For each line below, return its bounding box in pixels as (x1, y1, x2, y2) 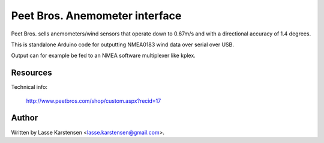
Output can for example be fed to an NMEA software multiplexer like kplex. (11, 52, 196, 59)
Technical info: (11, 84, 48, 91)
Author (11, 113, 38, 123)
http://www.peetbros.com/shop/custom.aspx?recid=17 (26, 97, 161, 105)
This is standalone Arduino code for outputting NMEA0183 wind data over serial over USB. (11, 41, 234, 48)
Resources (11, 68, 52, 78)
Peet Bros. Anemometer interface (11, 9, 182, 22)
